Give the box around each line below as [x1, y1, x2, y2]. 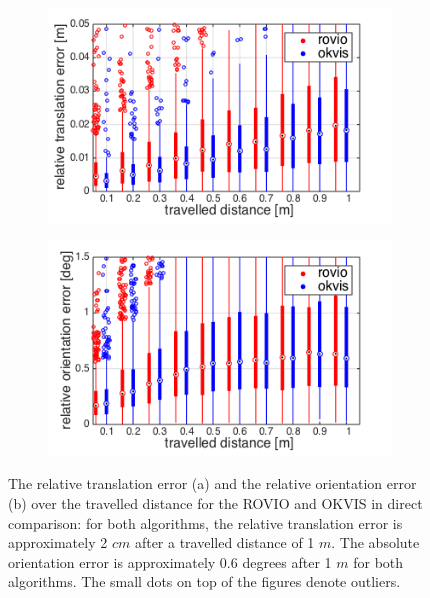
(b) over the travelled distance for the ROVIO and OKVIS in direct [8, 492, 423, 513]
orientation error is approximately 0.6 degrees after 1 [8, 551, 332, 572]
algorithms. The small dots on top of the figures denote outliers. [8, 571, 401, 592]
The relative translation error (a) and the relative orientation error [8, 473, 417, 494]
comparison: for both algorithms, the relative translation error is [8, 512, 403, 533]
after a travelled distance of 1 [134, 532, 315, 553]
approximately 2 [8, 532, 108, 553]
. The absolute [331, 532, 420, 553]
